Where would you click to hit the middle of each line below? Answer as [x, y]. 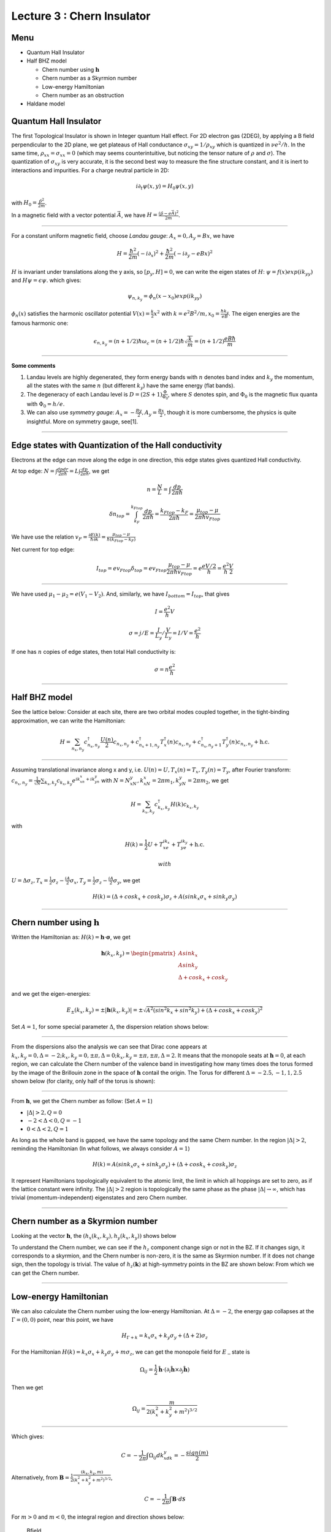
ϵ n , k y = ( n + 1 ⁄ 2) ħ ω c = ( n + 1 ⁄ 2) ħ [139, 342]
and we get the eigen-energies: [51, 993]
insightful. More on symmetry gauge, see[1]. [82, 422]
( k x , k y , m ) [92, 1473]
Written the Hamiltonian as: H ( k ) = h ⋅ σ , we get [71, 937]
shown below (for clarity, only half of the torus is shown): [83, 1081]
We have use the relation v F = [50, 537]
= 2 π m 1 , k [165, 781]
